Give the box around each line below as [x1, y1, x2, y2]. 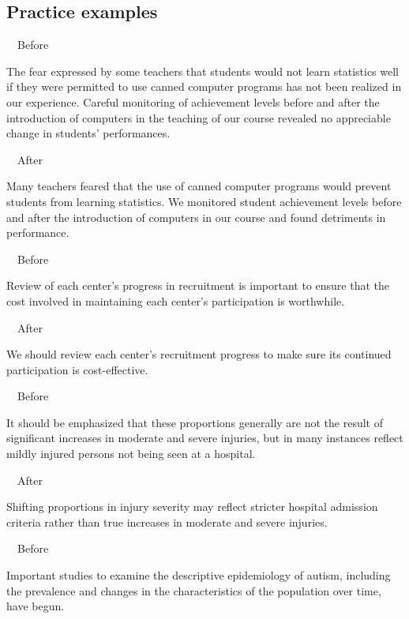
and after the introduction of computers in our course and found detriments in [6, 208, 386, 225]
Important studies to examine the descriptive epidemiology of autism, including [6, 567, 391, 583]
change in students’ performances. [6, 125, 171, 141]
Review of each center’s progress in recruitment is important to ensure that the [6, 277, 389, 294]
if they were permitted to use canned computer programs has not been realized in [6, 78, 402, 95]
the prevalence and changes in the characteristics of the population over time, [6, 582, 381, 598]
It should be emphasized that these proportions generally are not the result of [6, 414, 383, 430]
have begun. [6, 598, 65, 614]
